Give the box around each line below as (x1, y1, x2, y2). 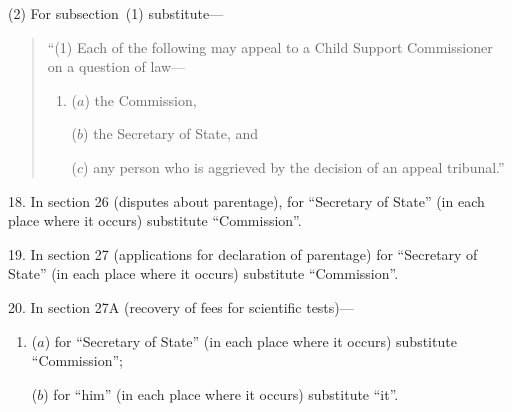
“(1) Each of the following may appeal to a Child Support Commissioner (47, 36, 493, 57)
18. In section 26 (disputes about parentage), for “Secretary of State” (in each (8, 190, 485, 211)
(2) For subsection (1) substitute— (8, 3, 224, 23)
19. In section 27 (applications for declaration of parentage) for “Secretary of (8, 243, 478, 264)
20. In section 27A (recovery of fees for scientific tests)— (8, 296, 354, 317)
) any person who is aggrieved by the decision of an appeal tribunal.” (83, 156, 505, 177)
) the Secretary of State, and (83, 123, 259, 144)
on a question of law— (47, 56, 186, 77)
